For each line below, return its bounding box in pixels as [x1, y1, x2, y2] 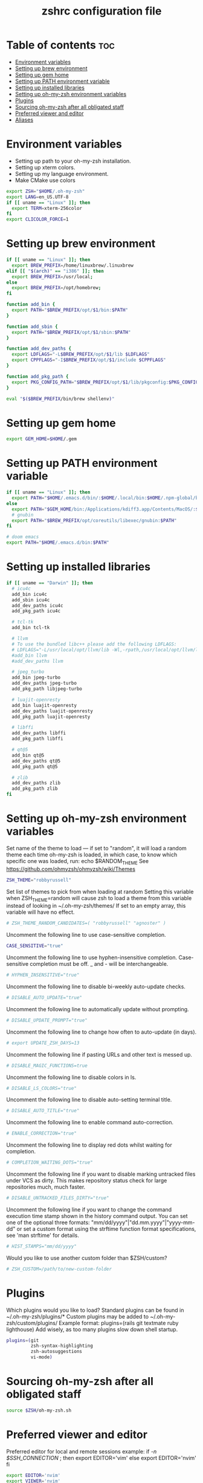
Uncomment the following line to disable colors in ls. [6, 1074, 137, 1081]
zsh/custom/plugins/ [6, 1319, 58, 1326]
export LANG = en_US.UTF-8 [6, 194, 69, 200]
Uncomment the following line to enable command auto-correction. [6, 1119, 174, 1126]
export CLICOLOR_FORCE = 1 [6, 217, 69, 223]
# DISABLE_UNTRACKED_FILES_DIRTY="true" [6, 1195, 110, 1201]
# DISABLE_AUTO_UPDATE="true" [6, 995, 83, 1001]
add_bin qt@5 [11, 752, 45, 758]
